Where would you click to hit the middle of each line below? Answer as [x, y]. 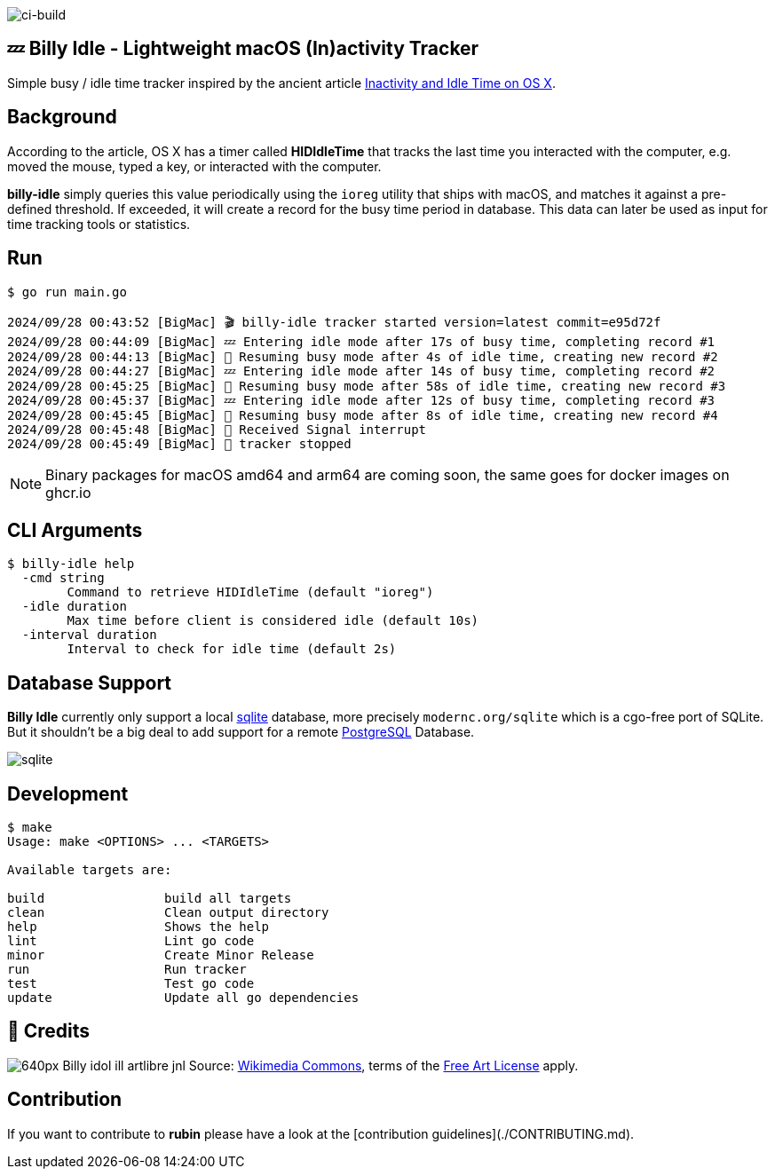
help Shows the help [138, 927]
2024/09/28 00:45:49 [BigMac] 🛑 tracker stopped [179, 443]
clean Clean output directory [168, 913]
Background [62, 117]
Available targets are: [90, 870]
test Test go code [131, 984]
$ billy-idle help [71, 564]
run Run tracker [127, 970]
